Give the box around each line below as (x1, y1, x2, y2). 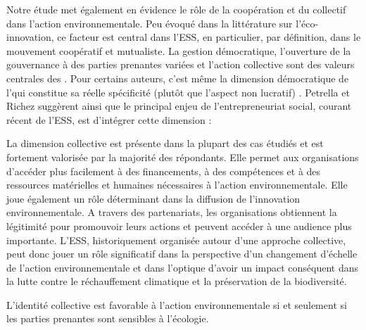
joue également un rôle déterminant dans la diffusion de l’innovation (6, 191, 301, 205)
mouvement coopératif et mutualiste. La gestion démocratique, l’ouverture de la (6, 43, 351, 58)
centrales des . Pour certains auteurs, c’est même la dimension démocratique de (6, 70, 349, 85)
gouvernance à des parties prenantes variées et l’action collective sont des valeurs (6, 57, 355, 72)
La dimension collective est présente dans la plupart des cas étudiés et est (6, 136, 324, 151)
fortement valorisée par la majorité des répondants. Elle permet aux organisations (6, 149, 359, 164)
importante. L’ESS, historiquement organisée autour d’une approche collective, (6, 232, 346, 247)
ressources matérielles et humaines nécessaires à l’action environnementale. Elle (6, 177, 348, 192)
